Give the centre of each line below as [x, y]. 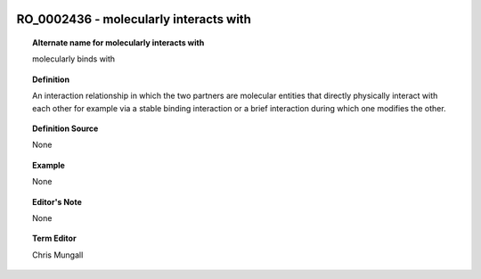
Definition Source [65, 128]
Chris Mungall [58, 255]
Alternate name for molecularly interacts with [118, 43]
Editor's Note [57, 201]
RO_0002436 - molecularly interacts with [134, 19]
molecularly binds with [74, 59]
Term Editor [54, 238]
